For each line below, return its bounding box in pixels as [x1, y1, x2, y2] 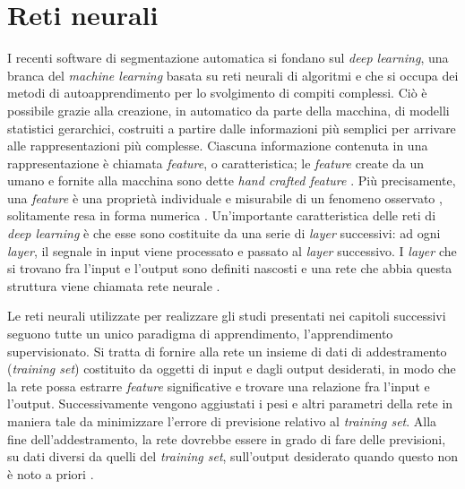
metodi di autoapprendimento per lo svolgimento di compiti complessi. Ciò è [7, 83, 427, 102]
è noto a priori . [7, 464, 94, 483]
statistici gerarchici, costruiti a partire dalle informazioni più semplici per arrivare [7, 118, 456, 137]
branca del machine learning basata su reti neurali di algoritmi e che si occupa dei [7, 65, 459, 84]
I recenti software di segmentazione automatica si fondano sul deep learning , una [7, 48, 449, 67]
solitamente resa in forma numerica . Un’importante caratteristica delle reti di [7, 206, 436, 225]
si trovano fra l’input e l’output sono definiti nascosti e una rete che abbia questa [7, 259, 452, 278]
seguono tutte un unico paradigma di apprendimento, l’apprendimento [7, 324, 393, 343]
